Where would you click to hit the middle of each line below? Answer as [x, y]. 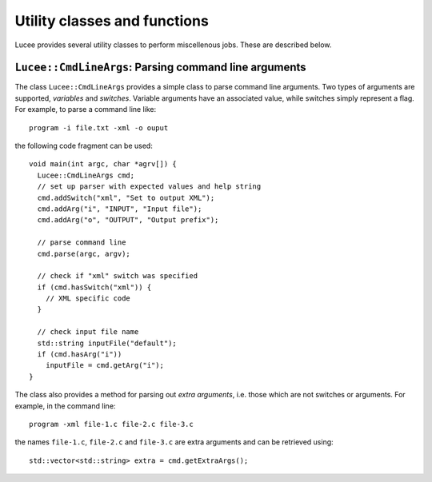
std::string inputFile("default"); [107, 343]
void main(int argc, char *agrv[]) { [103, 164]
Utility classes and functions [112, 21]
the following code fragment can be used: [84, 146]
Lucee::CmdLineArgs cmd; [86, 175]
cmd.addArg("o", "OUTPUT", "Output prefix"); [128, 220]
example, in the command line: [65, 406]
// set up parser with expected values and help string [149, 187]
